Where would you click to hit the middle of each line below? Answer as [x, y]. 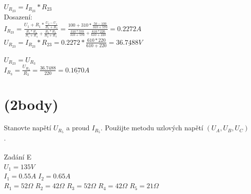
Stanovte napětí [28, 128]
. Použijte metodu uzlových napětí [152, 128]
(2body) [31, 104]
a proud [78, 128]
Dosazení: [18, 16]
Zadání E [18, 157]
